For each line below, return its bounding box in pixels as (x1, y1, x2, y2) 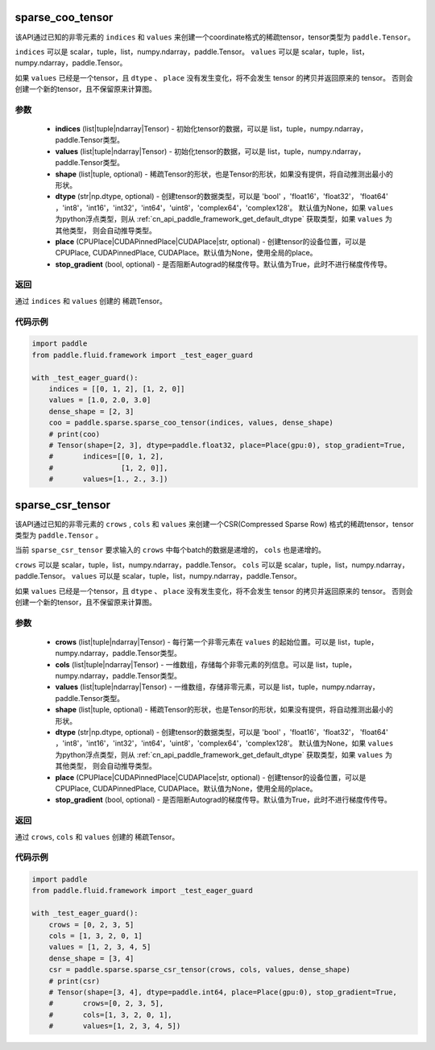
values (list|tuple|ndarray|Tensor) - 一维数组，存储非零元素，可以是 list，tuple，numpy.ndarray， (55, 682, 379, 692)
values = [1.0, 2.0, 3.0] (48, 396, 151, 405)
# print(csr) (48, 976, 101, 986)
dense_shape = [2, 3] (48, 407, 135, 416)
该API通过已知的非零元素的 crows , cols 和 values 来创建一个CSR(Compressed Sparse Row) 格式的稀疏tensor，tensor (14, 519, 414, 529)
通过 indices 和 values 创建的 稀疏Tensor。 (14, 296, 167, 305)
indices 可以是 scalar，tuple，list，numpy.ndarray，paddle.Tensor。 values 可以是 (14, 47, 300, 56)
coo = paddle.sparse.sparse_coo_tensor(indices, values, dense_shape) (48, 418, 334, 427)
